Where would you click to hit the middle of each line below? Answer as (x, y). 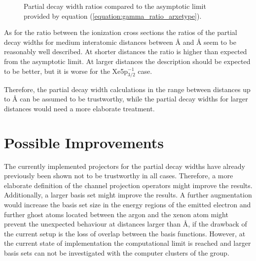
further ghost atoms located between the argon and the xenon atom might (116, 214)
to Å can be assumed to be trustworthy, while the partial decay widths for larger (126, 99)
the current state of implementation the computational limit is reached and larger (128, 243)
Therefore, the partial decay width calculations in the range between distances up (127, 89)
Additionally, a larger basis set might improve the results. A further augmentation (128, 195)
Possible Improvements (84, 142)
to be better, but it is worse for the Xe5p (66, 71)
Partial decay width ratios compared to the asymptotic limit (115, 6)
